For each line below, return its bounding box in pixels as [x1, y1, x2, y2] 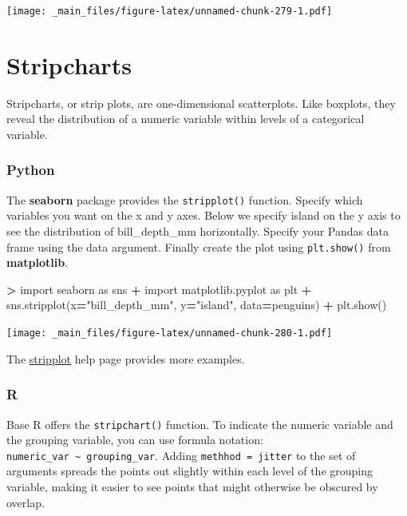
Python [6, 160, 55, 180]
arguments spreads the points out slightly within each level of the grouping [6, 462, 373, 479]
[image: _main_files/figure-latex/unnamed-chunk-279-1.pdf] [6, 6, 333, 17]
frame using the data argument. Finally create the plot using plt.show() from [6, 238, 391, 255]
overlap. [6, 494, 45, 510]
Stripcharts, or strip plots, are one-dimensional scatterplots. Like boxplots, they [6, 94, 396, 111]
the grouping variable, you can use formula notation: [6, 431, 263, 448]
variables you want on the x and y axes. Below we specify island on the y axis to [6, 207, 401, 224]
